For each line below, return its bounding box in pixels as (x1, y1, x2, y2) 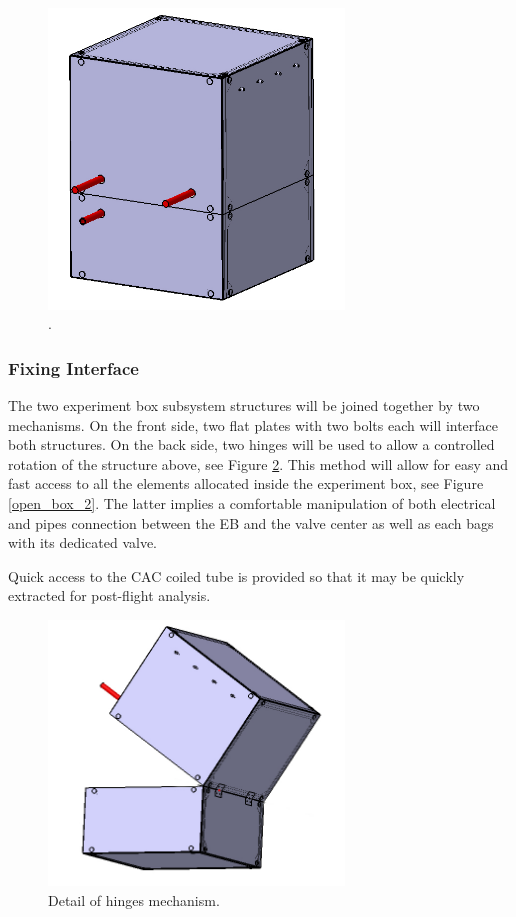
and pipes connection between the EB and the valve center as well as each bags (8, 512, 494, 533)
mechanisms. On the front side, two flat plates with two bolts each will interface (8, 414, 499, 435)
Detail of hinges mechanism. (48, 889, 220, 910)
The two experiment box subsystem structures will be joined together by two (8, 394, 480, 415)
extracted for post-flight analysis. (8, 585, 211, 606)
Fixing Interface (8, 355, 139, 380)
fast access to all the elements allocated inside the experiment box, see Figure (8, 473, 484, 494)
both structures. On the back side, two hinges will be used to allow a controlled (8, 434, 495, 455)
